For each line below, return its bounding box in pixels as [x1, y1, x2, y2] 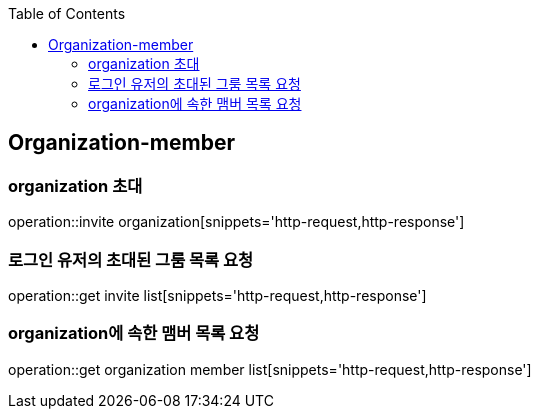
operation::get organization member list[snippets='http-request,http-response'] [8, 360, 532, 378]
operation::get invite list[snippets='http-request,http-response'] [8, 286, 427, 304]
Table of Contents [8, 5, 126, 22]
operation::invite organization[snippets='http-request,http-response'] [8, 213, 465, 231]
